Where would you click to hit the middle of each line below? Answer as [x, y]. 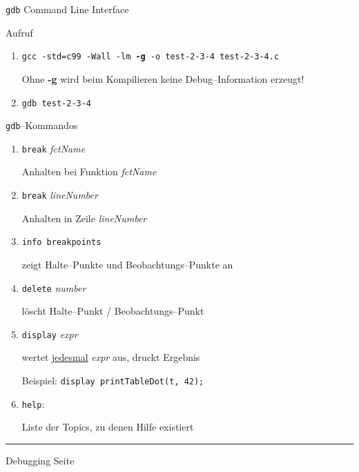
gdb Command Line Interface [67, 9]
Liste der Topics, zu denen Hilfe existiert [108, 427]
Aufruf [19, 32]
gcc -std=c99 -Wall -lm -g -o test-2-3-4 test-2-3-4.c [151, 57]
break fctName [54, 148]
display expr [50, 334]
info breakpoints [61, 243]
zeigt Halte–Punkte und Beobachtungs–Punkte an [127, 264]
